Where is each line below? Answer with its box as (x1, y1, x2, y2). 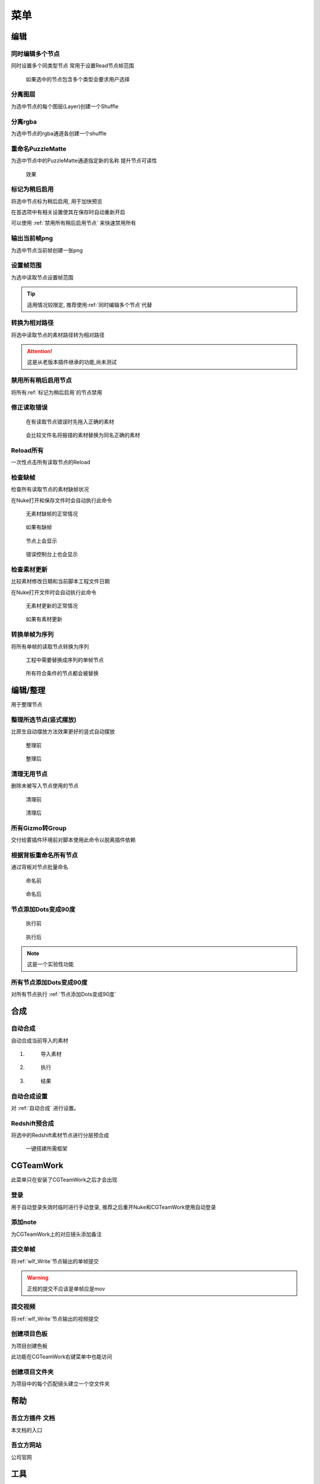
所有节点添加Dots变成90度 (11, 978, 88, 987)
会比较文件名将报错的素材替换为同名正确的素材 (25, 431, 140, 439)
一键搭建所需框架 (25, 1145, 68, 1152)
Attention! (27, 348, 53, 355)
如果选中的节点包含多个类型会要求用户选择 (25, 75, 130, 83)
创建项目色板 (11, 1330, 48, 1338)
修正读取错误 (11, 404, 48, 412)
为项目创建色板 (11, 1342, 47, 1349)
